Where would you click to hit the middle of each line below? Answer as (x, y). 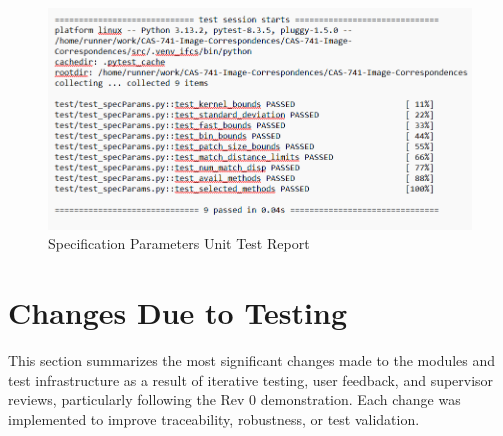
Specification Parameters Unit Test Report (179, 243)
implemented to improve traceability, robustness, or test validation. (214, 418)
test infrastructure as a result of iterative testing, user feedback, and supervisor (251, 379)
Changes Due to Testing (178, 312)
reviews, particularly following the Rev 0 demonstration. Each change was (234, 399)
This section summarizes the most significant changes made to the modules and (252, 360)
